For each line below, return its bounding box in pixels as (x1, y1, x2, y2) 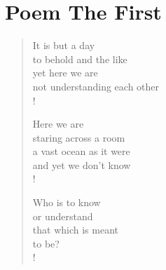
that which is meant (32, 222, 118, 237)
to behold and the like (32, 51, 127, 66)
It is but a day (32, 38, 95, 53)
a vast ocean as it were (32, 144, 130, 158)
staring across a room (32, 130, 125, 144)
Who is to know (32, 195, 101, 210)
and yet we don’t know (32, 157, 131, 172)
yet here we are (32, 65, 98, 80)
